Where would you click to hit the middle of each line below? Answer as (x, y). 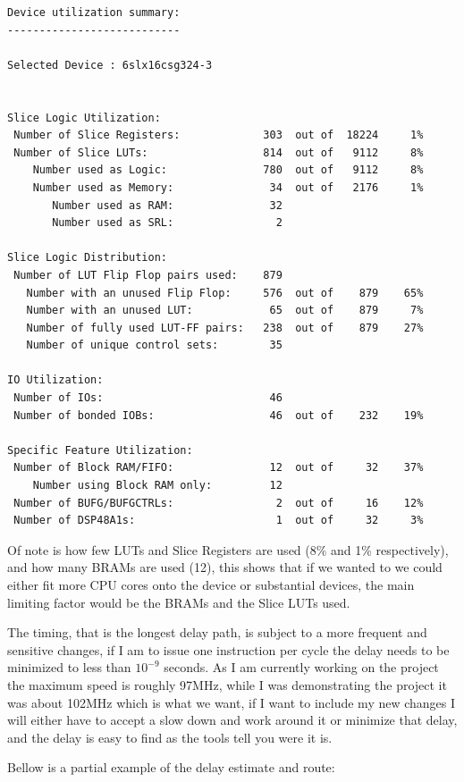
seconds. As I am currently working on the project (301, 667)
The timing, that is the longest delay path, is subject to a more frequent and (217, 632)
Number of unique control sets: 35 (154, 345)
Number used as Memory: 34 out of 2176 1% (228, 187)
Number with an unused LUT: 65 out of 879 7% (225, 311)
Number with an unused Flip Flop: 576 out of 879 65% (225, 293)
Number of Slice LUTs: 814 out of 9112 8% (219, 152)
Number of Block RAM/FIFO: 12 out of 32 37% (219, 468)
